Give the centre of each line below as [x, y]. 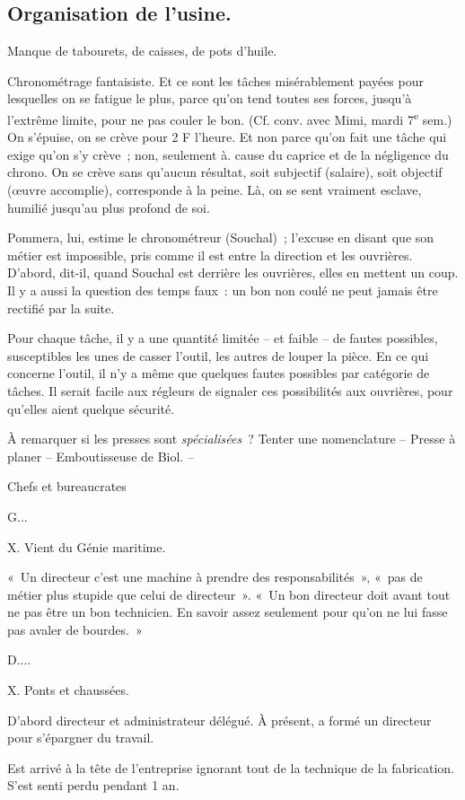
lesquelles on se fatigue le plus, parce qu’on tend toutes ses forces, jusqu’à [210, 98]
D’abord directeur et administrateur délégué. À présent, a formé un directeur [219, 720]
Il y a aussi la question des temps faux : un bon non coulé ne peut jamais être [223, 290]
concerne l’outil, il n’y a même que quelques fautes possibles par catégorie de [219, 373]
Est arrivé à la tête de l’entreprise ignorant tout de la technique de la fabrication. [231, 767]
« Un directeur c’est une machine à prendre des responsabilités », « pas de [215, 577]
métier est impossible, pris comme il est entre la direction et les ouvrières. [210, 255]
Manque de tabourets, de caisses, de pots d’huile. [142, 51]
